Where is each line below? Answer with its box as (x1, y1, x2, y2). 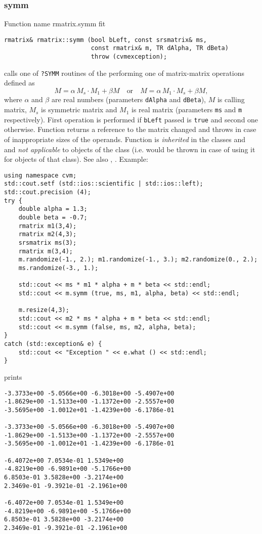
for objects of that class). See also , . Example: (4, 154, 148, 164)
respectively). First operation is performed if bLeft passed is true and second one (4, 114, 258, 124)
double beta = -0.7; (18, 214, 88, 221)
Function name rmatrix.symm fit (4, 18, 106, 29)
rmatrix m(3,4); (18, 247, 73, 255)
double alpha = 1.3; (18, 205, 88, 213)
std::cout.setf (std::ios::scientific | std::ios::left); (4, 180, 203, 188)
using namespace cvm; (4, 171, 77, 179)
